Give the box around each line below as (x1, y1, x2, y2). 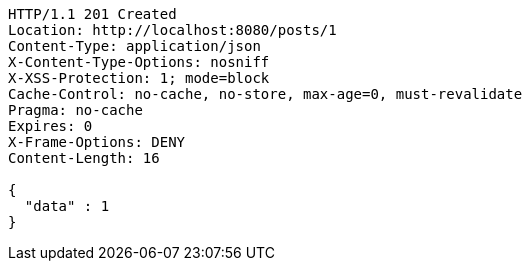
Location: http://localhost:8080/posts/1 (8, 22, 337, 38)
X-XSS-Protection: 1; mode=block (8, 70, 270, 86)
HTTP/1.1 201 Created (8, 6, 177, 22)
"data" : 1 (24, 198, 110, 214)
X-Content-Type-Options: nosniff (8, 54, 270, 70)
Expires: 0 (8, 118, 93, 134)
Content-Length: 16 (8, 150, 160, 166)
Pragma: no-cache (8, 102, 143, 118)
